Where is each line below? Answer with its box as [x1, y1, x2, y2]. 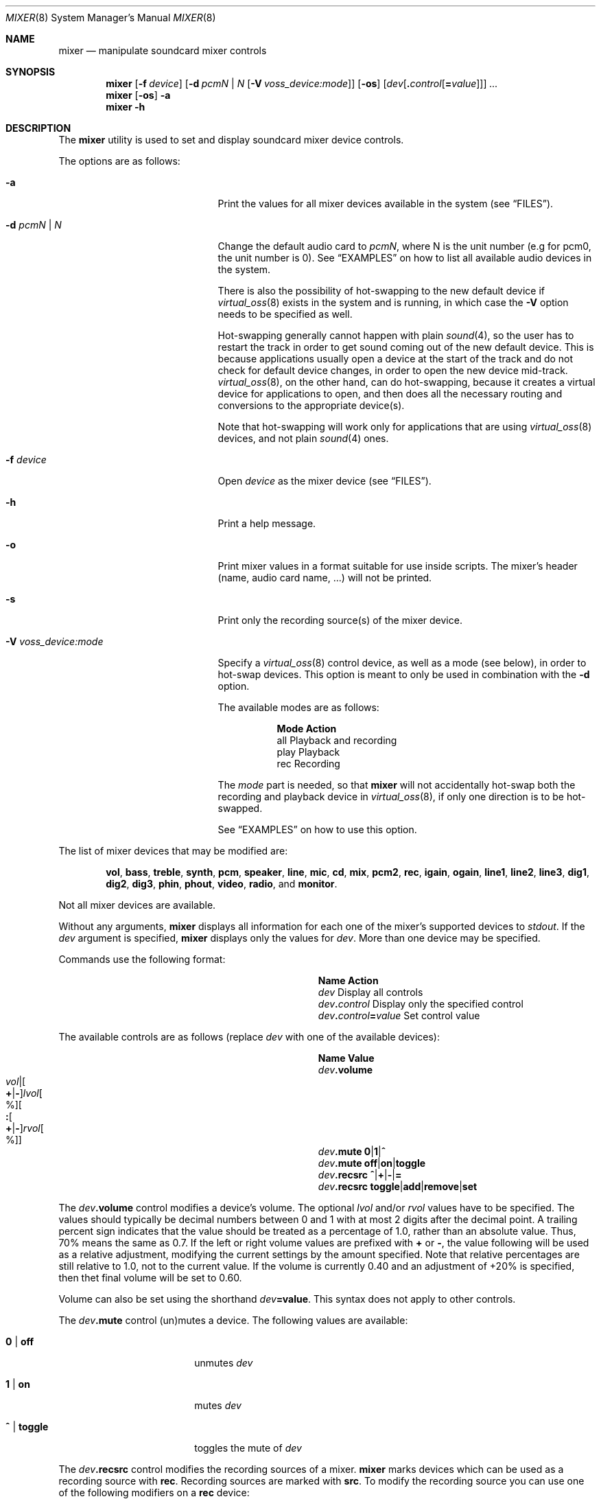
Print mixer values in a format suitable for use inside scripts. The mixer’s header [217, 560, 578, 572]
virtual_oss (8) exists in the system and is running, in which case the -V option [217, 297, 569, 308]
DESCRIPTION [5, 122, 71, 134]
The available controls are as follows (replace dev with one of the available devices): [58, 1031, 440, 1043]
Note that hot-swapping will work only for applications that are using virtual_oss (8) [217, 421, 592, 432]
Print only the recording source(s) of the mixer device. [217, 614, 462, 626]
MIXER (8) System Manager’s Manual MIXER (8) [5, 12, 216, 23]
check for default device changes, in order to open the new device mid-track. [217, 364, 568, 376]
